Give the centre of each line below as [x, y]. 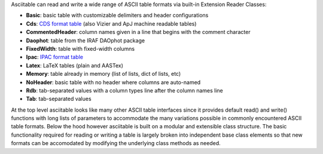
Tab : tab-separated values [59, 99]
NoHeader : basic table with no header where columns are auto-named [113, 82]
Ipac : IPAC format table [55, 57]
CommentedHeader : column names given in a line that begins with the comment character [138, 32]
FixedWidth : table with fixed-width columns [80, 48]
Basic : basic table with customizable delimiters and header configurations [117, 16]
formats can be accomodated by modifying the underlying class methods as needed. [116, 143]
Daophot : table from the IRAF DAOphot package [86, 40]
